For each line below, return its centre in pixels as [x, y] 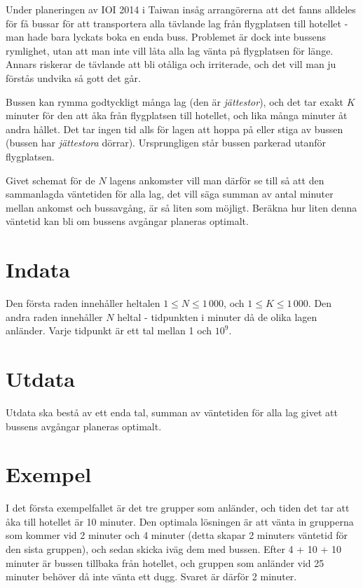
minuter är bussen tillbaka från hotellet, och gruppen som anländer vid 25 [165, 562]
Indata [38, 269]
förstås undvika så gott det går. [73, 77]
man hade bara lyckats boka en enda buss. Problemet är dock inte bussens [166, 37]
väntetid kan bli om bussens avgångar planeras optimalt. [127, 221]
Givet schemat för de [50, 180]
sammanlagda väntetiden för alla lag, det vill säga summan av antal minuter [170, 194]
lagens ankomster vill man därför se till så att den [217, 180]
